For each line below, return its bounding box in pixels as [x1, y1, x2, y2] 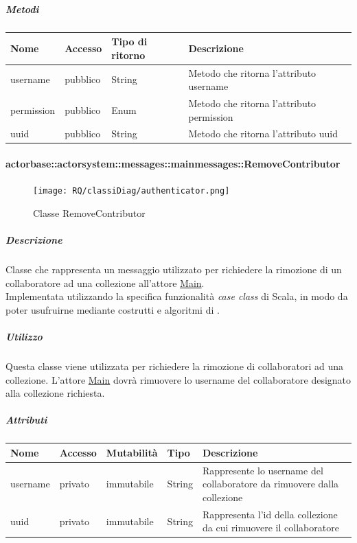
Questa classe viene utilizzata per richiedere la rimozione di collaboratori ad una [5, 359, 344, 373]
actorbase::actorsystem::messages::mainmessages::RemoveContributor [5, 157, 341, 171]
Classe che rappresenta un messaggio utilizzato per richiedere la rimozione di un [5, 262, 342, 277]
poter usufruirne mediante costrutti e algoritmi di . [5, 302, 220, 316]
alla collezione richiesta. [5, 386, 105, 400]
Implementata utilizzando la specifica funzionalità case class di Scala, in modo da [5, 289, 348, 303]
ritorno [111, 47, 146, 62]
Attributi [5, 413, 47, 427]
